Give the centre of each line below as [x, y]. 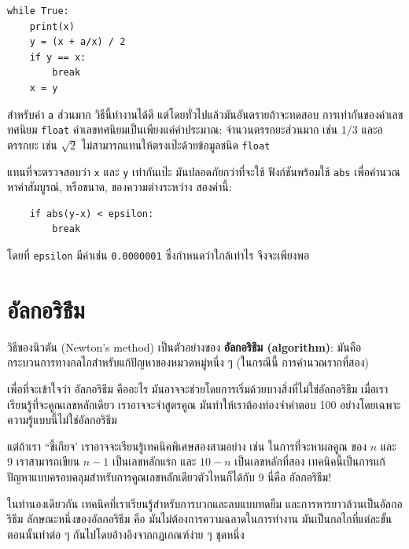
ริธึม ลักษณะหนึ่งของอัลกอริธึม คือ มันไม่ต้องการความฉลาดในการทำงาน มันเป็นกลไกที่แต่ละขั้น [200, 519]
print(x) [52, 26]
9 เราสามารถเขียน [44, 461]
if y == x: [58, 57]
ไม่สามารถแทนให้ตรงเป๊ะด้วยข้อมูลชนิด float [176, 144]
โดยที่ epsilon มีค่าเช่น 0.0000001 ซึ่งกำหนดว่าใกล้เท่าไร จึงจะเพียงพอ [158, 254]
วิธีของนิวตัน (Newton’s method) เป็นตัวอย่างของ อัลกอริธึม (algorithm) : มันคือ [184, 346]
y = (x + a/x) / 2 [77, 42]
